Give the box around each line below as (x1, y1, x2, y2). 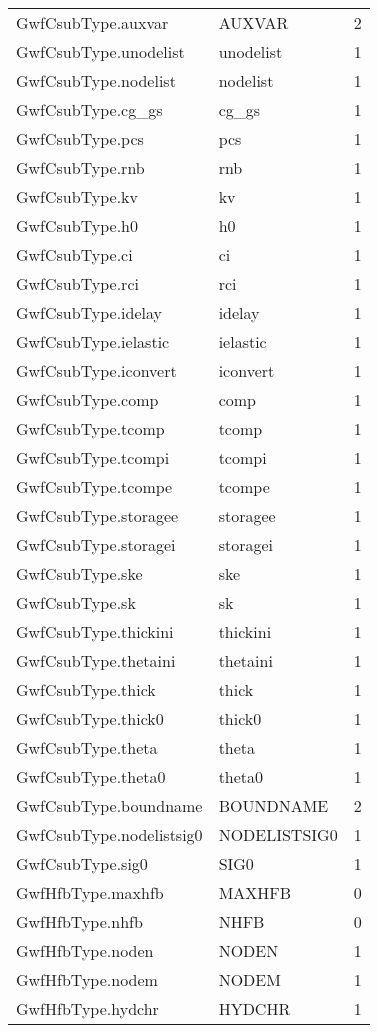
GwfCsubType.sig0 (16, 852, 148, 875)
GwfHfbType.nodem (16, 968, 158, 991)
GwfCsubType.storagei (16, 533, 176, 556)
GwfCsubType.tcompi (16, 446, 170, 469)
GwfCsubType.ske (16, 562, 143, 585)
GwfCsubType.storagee (16, 504, 179, 527)
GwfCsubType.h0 (16, 214, 139, 237)
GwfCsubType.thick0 (16, 707, 164, 730)
